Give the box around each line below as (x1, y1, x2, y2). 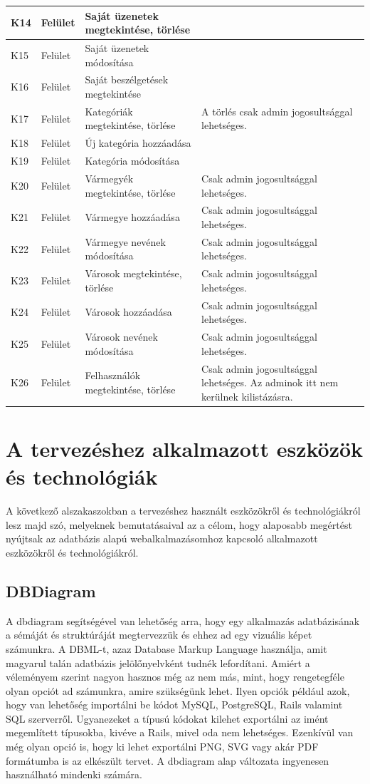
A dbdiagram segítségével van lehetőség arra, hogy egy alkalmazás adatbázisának (6, 613, 360, 628)
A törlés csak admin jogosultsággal (201, 103, 353, 118)
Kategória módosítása (85, 153, 180, 168)
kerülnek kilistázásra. (201, 388, 293, 403)
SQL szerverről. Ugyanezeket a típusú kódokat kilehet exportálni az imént (6, 711, 329, 726)
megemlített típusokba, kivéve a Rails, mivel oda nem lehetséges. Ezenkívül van (6, 725, 354, 740)
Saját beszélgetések (85, 72, 169, 87)
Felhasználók (85, 368, 141, 383)
